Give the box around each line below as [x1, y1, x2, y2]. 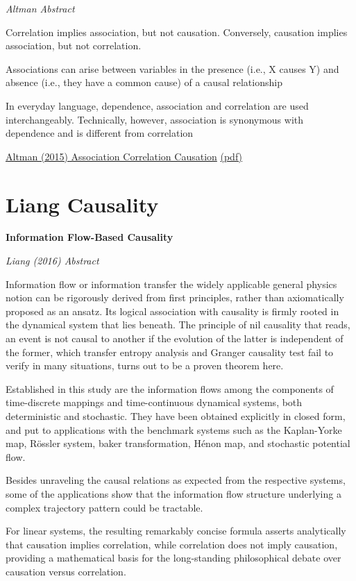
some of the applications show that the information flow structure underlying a [6, 486, 341, 500]
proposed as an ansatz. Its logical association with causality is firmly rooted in [6, 303, 339, 318]
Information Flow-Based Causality [6, 230, 173, 244]
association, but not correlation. [6, 38, 142, 53]
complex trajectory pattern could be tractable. [6, 500, 203, 514]
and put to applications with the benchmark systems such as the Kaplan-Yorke [6, 422, 342, 437]
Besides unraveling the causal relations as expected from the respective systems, [6, 473, 346, 487]
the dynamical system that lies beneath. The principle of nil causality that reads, [6, 317, 350, 332]
